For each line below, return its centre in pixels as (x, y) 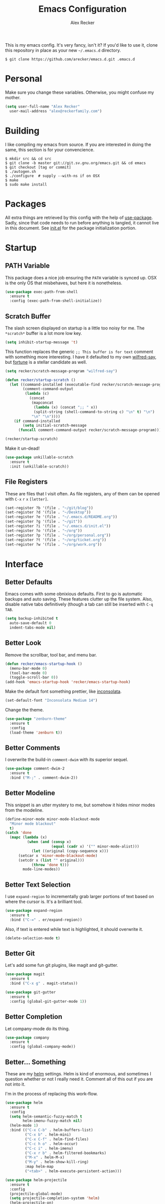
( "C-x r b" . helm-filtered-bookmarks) (66, 1153)
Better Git (20, 954)
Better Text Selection (38, 885)
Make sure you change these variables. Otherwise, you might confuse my (80, 92)
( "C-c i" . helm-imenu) (49, 1148)
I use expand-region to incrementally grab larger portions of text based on (80, 897)
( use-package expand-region (34, 911)
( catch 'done (18, 833)
